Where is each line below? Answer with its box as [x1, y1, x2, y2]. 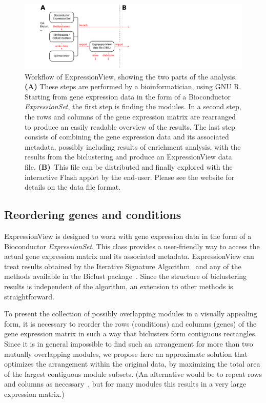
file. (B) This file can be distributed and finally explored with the [25, 162, 233, 172]
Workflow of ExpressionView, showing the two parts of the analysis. [25, 71, 237, 82]
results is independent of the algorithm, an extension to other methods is [4, 281, 233, 291]
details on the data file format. [25, 182, 121, 192]
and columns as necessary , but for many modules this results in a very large [4, 378, 247, 389]
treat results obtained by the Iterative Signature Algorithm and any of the [4, 260, 241, 271]
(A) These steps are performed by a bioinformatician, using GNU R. [25, 81, 241, 92]
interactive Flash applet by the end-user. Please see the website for [25, 171, 235, 182]
